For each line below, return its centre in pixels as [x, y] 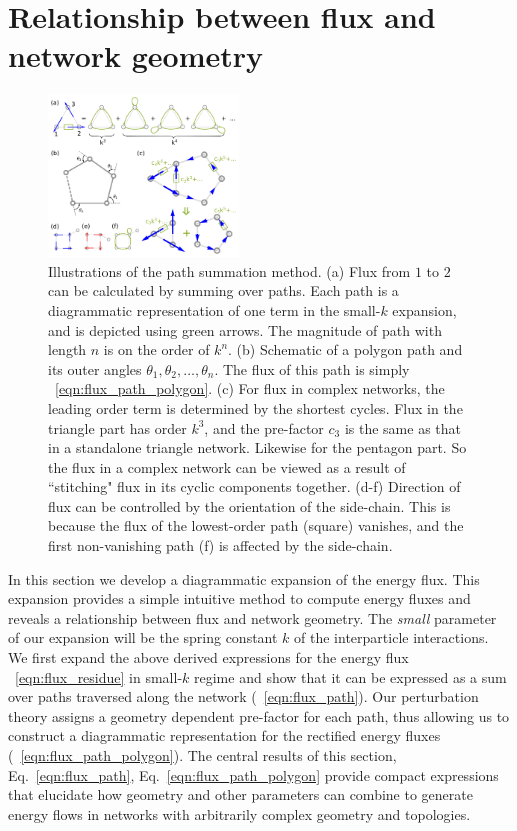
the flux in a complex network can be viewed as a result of [227, 466]
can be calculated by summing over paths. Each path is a [223, 290]
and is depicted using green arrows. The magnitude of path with [245, 329]
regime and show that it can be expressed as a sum [350, 676]
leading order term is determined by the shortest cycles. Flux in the [255, 407]
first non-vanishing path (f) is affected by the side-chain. [220, 545]
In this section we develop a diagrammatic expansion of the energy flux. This [244, 578]
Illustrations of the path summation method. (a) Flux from [229, 270]
